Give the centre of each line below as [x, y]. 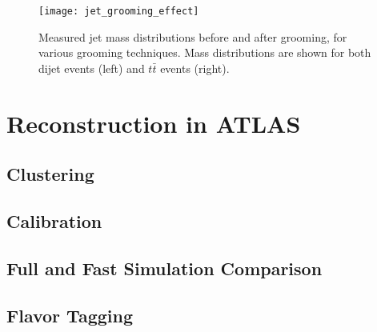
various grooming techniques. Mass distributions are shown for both [205, 52]
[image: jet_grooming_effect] [119, 11]
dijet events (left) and [92, 68]
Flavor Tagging [70, 315]
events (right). [195, 68]
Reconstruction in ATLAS [154, 123]
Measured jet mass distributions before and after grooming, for [193, 36]
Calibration [54, 220]
